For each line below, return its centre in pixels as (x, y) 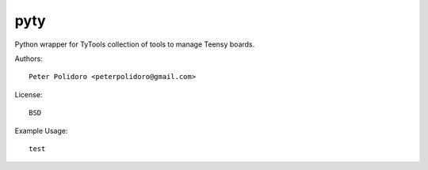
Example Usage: (41, 130)
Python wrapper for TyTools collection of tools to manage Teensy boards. (135, 44)
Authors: (29, 59)
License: (29, 94)
